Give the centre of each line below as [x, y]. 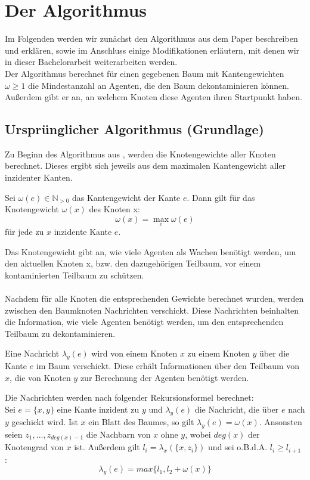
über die [275, 353]
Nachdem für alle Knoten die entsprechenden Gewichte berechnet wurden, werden [154, 298]
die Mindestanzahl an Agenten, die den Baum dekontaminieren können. [159, 85]
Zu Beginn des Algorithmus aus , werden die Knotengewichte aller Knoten [140, 154]
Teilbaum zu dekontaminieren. [60, 333]
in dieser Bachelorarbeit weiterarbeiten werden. [91, 62]
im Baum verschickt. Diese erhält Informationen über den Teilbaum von [168, 366]
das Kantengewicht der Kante [126, 197]
